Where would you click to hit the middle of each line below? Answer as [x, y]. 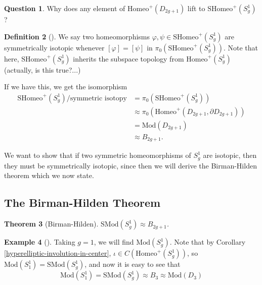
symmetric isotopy [98, 98]
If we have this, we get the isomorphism [66, 87]
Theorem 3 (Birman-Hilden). [51, 224]
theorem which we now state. [49, 175]
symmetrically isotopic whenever [54, 47]
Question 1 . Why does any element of [65, 8]
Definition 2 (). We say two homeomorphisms [77, 36]
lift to [196, 8]
